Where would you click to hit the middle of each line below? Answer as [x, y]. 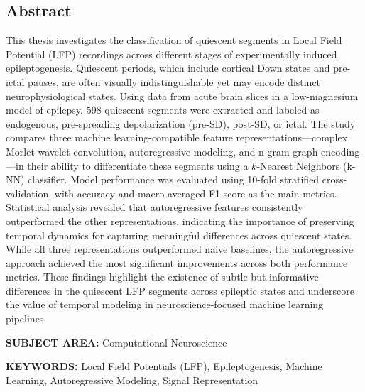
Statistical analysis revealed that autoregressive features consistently [154, 207]
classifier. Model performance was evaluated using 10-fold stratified [174, 179]
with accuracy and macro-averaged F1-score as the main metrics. [196, 193]
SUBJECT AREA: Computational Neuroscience [116, 342]
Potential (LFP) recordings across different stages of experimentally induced [171, 54]
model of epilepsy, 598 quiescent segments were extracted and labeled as [163, 110]
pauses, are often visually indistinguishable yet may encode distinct [174, 81]
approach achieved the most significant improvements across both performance [177, 262]
